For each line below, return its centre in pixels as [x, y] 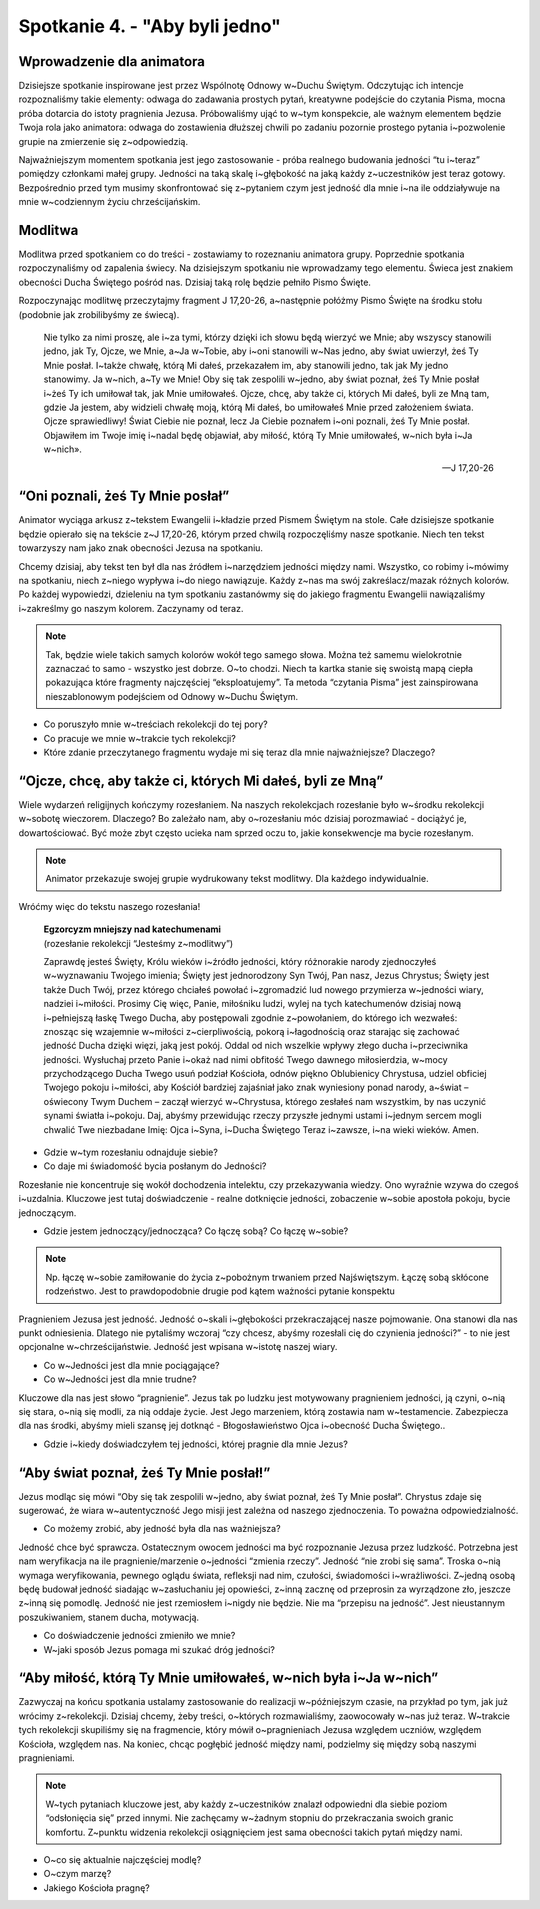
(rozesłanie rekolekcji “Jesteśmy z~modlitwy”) [138, 943]
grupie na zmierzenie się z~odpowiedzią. [103, 141]
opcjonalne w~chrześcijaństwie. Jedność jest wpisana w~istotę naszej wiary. [178, 1347]
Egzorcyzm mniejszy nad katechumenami [132, 929]
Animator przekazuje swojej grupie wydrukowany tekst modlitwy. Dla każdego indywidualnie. [237, 879]
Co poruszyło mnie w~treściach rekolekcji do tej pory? [156, 724]
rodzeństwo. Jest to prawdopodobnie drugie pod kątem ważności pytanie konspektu [220, 1291]
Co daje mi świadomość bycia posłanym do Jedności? [155, 1166]
